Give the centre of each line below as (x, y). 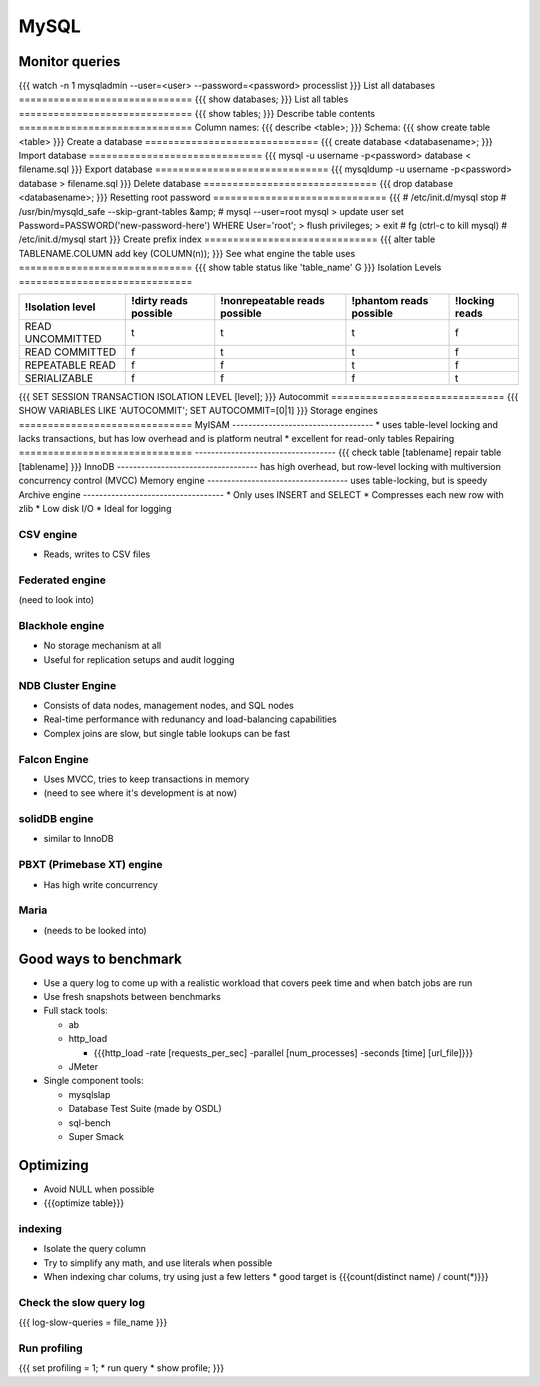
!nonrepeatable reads (272, 300)
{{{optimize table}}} (84, 1203)
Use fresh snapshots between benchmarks (132, 997)
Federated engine (62, 580)
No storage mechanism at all (102, 646)
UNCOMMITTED (63, 338)
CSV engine (48, 534)
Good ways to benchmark (100, 958)
